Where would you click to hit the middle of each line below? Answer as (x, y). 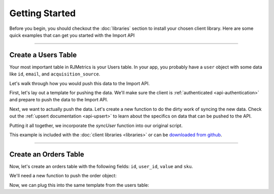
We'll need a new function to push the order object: (63, 176)
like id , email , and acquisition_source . (55, 74)
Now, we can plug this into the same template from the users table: (79, 185)
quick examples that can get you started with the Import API (72, 35)
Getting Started (43, 13)
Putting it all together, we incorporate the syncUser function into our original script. (96, 125)
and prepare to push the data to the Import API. (59, 100)
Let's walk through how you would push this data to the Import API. (79, 83)
